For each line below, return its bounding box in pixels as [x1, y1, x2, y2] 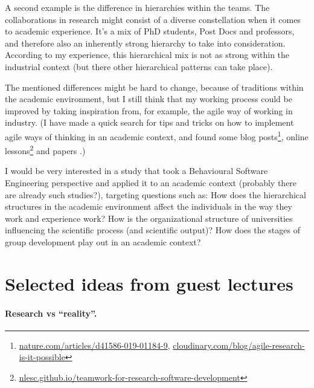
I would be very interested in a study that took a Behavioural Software [5, 164, 268, 177]
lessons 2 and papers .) [5, 143, 86, 157]
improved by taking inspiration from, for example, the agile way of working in [5, 104, 293, 117]
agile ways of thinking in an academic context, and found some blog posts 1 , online [5, 128, 309, 143]
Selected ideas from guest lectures [5, 271, 293, 296]
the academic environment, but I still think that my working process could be [5, 92, 292, 105]
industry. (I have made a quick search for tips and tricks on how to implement [5, 116, 294, 129]
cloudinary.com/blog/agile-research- [173, 338, 305, 351]
